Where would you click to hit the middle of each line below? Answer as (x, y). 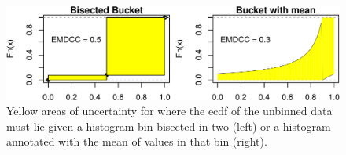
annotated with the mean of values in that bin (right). (137, 141)
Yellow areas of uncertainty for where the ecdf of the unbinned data (169, 111)
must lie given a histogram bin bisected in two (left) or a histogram (169, 126)
